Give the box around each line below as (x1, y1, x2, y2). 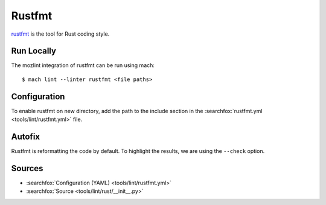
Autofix (11, 131, 40, 142)
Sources (11, 163, 43, 174)
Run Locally (11, 46, 57, 56)
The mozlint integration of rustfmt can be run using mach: (11, 62, 155, 69)
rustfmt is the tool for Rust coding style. (11, 30, 110, 37)
